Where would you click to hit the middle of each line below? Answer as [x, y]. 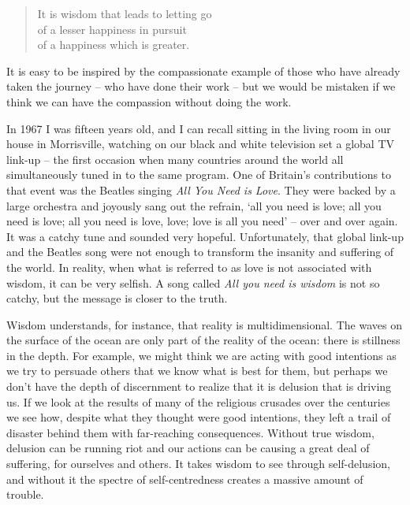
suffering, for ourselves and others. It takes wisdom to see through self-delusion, [198, 464]
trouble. [25, 494]
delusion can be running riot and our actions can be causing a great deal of [188, 448]
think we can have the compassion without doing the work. [149, 101]
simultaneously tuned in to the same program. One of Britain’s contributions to [199, 175]
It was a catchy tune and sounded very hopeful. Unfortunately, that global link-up [205, 236]
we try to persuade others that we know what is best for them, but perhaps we [197, 371]
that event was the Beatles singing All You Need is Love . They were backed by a [201, 189]
